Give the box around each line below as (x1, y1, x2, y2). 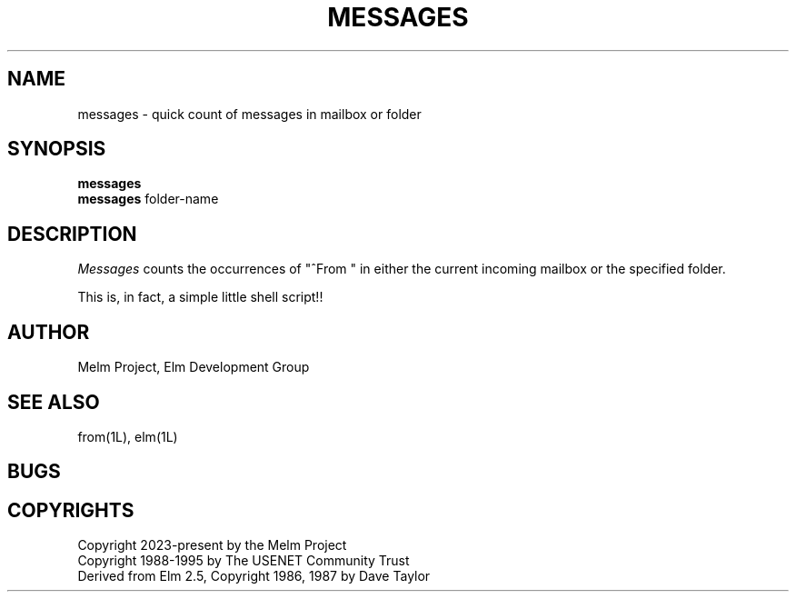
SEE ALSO (7, 390, 100, 414)
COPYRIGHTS (7, 498, 134, 522)
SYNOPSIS (7, 137, 106, 161)
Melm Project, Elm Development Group (77, 359, 310, 375)
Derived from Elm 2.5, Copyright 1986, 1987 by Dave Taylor (77, 568, 431, 584)
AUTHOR (7, 320, 90, 344)
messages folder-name (77, 191, 219, 207)
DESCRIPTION (7, 222, 137, 245)
